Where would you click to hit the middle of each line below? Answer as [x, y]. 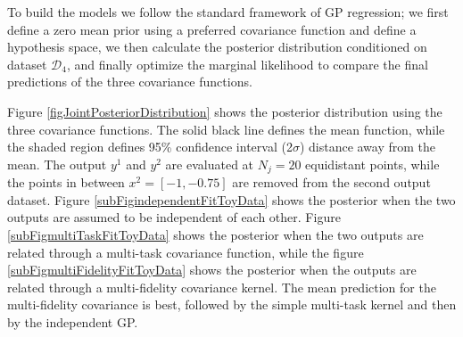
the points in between [66, 182]
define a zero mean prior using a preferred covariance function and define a [212, 29]
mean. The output [57, 164]
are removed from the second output [331, 182]
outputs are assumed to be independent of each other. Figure [174, 217]
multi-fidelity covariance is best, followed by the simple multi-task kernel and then [232, 304]
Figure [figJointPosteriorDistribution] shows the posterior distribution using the [225, 111]
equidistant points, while [372, 164]
